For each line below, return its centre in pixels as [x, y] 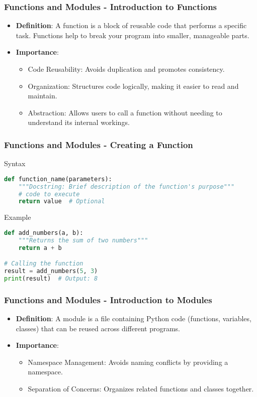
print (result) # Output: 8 [51, 278]
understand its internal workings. [79, 122]
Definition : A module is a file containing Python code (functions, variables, [134, 318]
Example [18, 217]
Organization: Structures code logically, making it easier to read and [133, 86]
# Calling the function [44, 264]
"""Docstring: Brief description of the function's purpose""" [126, 186]
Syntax [15, 163]
